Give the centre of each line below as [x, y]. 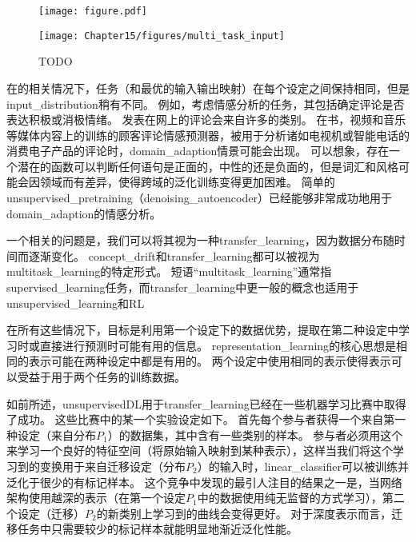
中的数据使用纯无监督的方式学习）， [290, 498]
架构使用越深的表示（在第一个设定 [96, 498]
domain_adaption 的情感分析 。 [84, 213]
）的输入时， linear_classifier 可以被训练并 [303, 466]
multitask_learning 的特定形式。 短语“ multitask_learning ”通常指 [169, 271]
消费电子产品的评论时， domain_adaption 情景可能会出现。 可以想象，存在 [198, 151]
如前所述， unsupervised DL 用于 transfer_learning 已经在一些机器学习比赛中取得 [206, 403]
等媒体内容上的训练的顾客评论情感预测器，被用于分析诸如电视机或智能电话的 [208, 135]
